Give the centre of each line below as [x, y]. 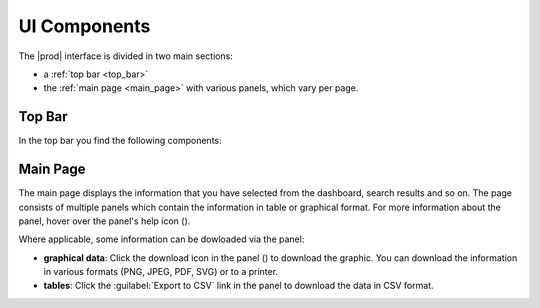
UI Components [84, 26]
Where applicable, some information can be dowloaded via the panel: [161, 239]
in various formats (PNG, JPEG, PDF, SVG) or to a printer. [161, 272]
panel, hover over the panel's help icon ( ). [104, 221]
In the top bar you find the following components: [120, 141]
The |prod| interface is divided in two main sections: [126, 56]
